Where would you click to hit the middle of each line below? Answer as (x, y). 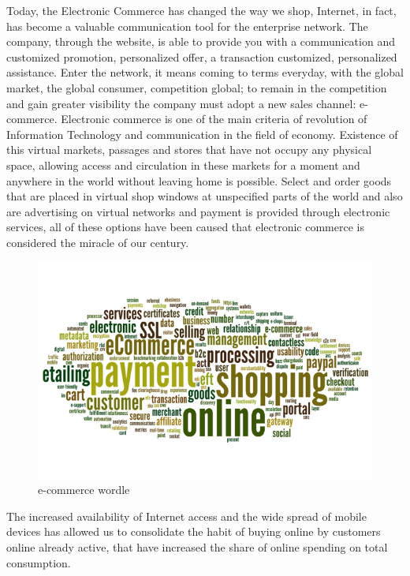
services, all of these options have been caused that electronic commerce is (185, 227)
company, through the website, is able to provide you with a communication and (201, 41)
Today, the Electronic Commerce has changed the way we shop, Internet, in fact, (201, 10)
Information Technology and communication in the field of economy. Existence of (202, 134)
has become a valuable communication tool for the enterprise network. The (187, 26)
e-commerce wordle (84, 490)
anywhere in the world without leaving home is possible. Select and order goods (199, 180)
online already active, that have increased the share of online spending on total (197, 546)
